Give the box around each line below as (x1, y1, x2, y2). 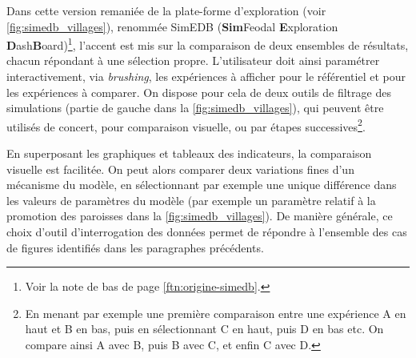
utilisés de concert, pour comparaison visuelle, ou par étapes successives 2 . (6, 115, 366, 135)
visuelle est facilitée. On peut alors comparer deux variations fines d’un (6, 160, 354, 177)
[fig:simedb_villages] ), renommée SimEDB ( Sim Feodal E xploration (6, 18, 338, 34)
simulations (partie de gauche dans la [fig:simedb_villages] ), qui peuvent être (6, 99, 384, 116)
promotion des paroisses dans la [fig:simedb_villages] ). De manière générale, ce (6, 207, 393, 224)
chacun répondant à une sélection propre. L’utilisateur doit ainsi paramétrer (6, 52, 380, 69)
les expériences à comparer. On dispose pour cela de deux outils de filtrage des (6, 83, 391, 100)
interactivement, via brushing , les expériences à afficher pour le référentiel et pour (6, 68, 406, 85)
